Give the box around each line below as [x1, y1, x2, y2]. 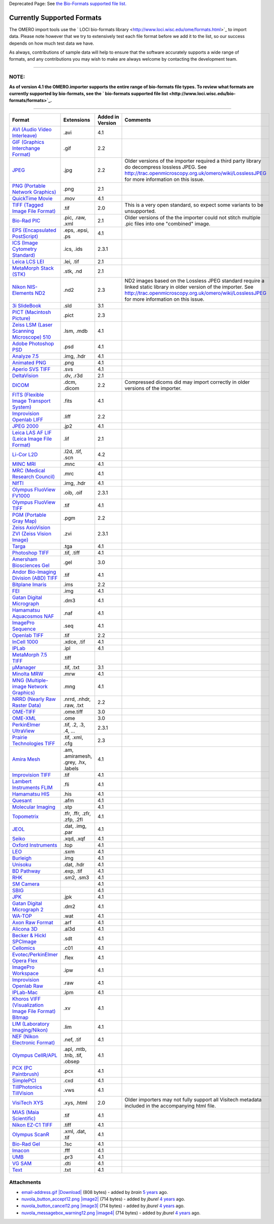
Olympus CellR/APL [12, 1051, 58, 1058]
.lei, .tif [63, 258, 79, 265]
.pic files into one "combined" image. [124, 220, 210, 227]
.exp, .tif [63, 868, 82, 874]
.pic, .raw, [63, 214, 86, 221]
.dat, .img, [63, 822, 87, 829]
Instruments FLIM [12, 784, 53, 791]
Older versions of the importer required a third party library [124, 157, 261, 164]
